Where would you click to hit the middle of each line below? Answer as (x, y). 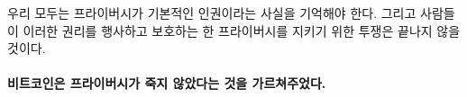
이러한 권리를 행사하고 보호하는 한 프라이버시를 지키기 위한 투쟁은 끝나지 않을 (242, 30)
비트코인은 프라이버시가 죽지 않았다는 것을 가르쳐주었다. (167, 83)
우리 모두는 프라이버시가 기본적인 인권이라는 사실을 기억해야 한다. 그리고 (212, 13)
